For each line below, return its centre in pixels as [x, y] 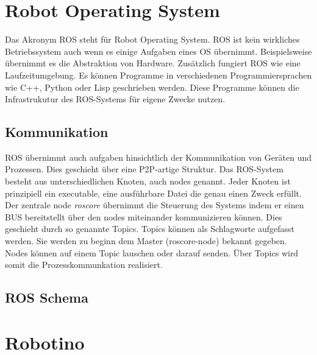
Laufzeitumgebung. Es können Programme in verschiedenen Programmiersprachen [158, 75]
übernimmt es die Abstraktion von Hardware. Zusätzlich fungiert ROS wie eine [153, 63]
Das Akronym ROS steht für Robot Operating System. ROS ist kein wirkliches [152, 39]
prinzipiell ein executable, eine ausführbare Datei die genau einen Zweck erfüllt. [153, 193]
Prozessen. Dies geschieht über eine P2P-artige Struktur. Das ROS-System [144, 169]
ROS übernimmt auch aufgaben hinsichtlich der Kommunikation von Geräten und [158, 157]
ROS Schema [47, 297]
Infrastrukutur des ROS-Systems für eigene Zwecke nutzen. [115, 99]
